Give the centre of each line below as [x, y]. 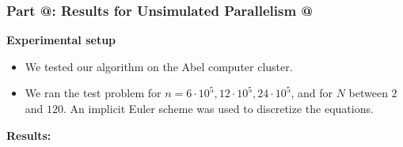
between [368, 93]
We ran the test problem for [93, 93]
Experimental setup [61, 40]
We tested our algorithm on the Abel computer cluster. [159, 66]
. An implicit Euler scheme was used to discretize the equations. [219, 108]
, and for [312, 93]
